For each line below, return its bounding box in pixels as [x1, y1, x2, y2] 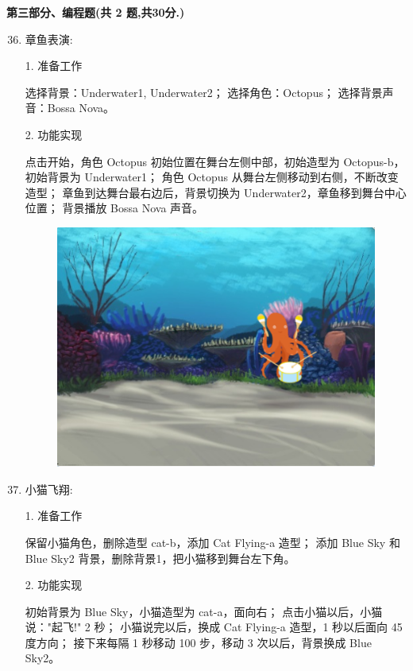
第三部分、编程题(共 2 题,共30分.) [6, 4, 185, 20]
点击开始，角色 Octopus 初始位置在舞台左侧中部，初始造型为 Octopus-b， [25, 153, 405, 169]
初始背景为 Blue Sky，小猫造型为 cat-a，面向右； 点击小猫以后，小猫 [25, 603, 383, 619]
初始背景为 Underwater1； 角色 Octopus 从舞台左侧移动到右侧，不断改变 [25, 169, 399, 185]
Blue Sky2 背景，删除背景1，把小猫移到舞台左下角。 [25, 549, 295, 566]
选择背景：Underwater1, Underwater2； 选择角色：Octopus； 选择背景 [25, 83, 383, 100]
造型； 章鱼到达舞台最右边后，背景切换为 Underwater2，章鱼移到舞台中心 [25, 184, 407, 200]
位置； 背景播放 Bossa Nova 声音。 [25, 200, 204, 216]
